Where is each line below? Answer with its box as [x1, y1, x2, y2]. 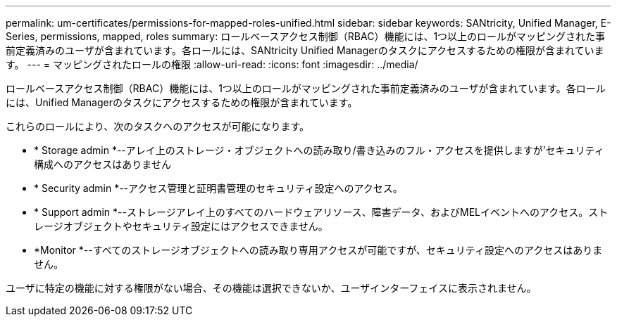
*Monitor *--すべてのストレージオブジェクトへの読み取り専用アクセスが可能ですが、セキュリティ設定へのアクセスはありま [34, 244, 603, 256]
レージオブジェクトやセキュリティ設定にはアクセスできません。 [34, 220, 328, 232]
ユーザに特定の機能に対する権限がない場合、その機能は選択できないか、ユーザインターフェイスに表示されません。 [6, 282, 537, 294]
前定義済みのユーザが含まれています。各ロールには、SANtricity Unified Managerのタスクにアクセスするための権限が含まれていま [6, 44, 604, 56]
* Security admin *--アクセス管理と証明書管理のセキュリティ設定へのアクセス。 [34, 182, 403, 194]
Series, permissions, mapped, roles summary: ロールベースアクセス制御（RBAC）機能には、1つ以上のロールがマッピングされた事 [6, 30, 606, 42]
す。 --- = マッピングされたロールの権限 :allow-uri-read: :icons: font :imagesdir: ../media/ [6, 58, 418, 70]
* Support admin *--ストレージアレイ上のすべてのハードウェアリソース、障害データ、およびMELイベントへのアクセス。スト [34, 206, 609, 218]
